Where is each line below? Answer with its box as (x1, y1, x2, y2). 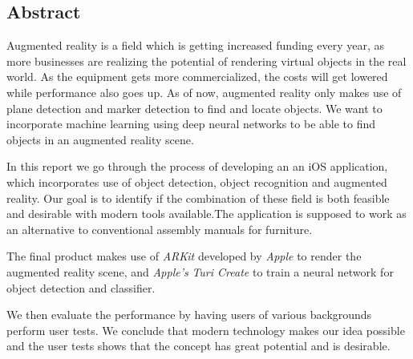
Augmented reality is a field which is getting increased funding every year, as (6, 37, 385, 54)
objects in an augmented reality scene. (6, 131, 194, 147)
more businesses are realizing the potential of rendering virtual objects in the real (6, 52, 407, 69)
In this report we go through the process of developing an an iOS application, (6, 158, 388, 175)
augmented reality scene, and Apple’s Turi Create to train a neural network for (6, 263, 394, 280)
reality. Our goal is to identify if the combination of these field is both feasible (6, 189, 390, 206)
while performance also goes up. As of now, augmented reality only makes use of (6, 83, 402, 100)
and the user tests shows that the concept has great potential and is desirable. (6, 337, 391, 354)
